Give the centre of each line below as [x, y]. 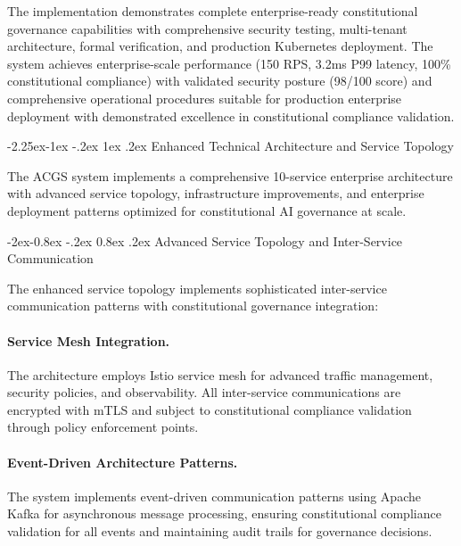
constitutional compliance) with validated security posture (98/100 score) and [220, 81]
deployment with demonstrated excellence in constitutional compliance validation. [231, 116]
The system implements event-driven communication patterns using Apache [214, 496]
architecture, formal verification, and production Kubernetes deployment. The [220, 46]
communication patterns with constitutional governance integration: [193, 306]
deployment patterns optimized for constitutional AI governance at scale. [207, 210]
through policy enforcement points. [103, 427]
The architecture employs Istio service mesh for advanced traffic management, [220, 374]
